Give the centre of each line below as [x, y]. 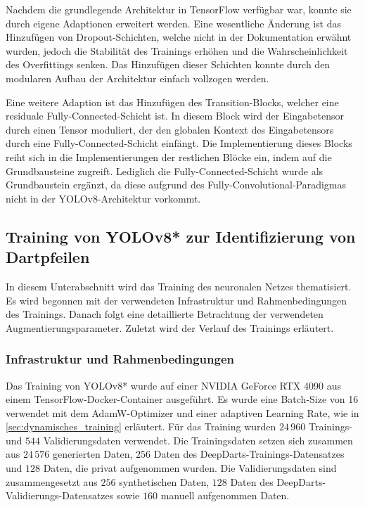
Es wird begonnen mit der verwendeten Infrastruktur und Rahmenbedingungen [177, 300]
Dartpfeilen [48, 257]
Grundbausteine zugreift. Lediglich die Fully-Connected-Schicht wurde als [165, 171]
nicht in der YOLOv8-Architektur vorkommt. [103, 198]
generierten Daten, [92, 454]
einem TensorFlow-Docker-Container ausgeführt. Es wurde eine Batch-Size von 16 [182, 399]
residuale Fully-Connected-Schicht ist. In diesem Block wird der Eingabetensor [175, 116]
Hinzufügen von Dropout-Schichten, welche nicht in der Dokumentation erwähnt [179, 37]
